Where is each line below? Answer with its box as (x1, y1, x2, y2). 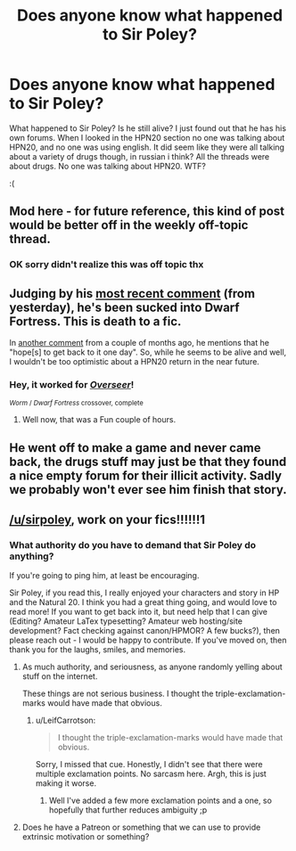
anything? (9, 550, 54, 562)
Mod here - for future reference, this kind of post (9, 204, 285, 219)
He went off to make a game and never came (9, 440, 261, 455)
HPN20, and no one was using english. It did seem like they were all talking (9, 142, 285, 152)
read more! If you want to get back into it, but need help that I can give (9, 607, 268, 618)
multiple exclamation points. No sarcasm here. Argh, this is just (35, 768, 267, 780)
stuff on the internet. (21, 671, 98, 682)
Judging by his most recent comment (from (9, 286, 256, 301)
